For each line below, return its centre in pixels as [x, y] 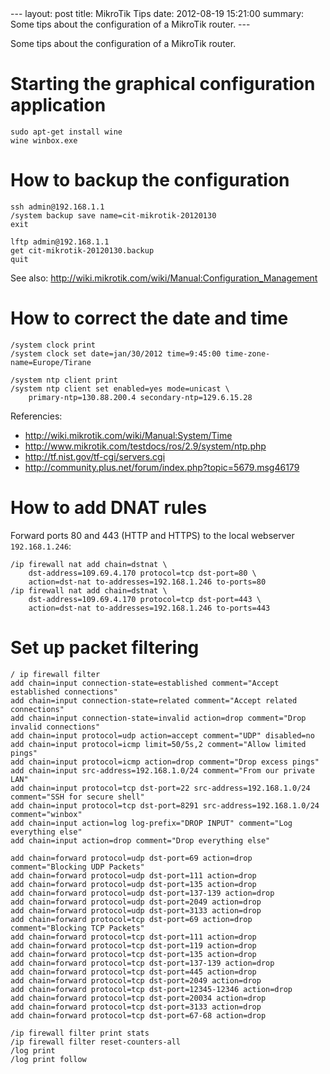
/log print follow [48, 1059]
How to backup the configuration [150, 180]
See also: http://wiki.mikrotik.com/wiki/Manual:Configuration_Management [164, 278]
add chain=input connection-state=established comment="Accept [145, 683]
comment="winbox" [46, 814]
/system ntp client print [64, 380]
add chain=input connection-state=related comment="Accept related [154, 700]
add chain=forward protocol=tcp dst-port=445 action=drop [133, 972]
